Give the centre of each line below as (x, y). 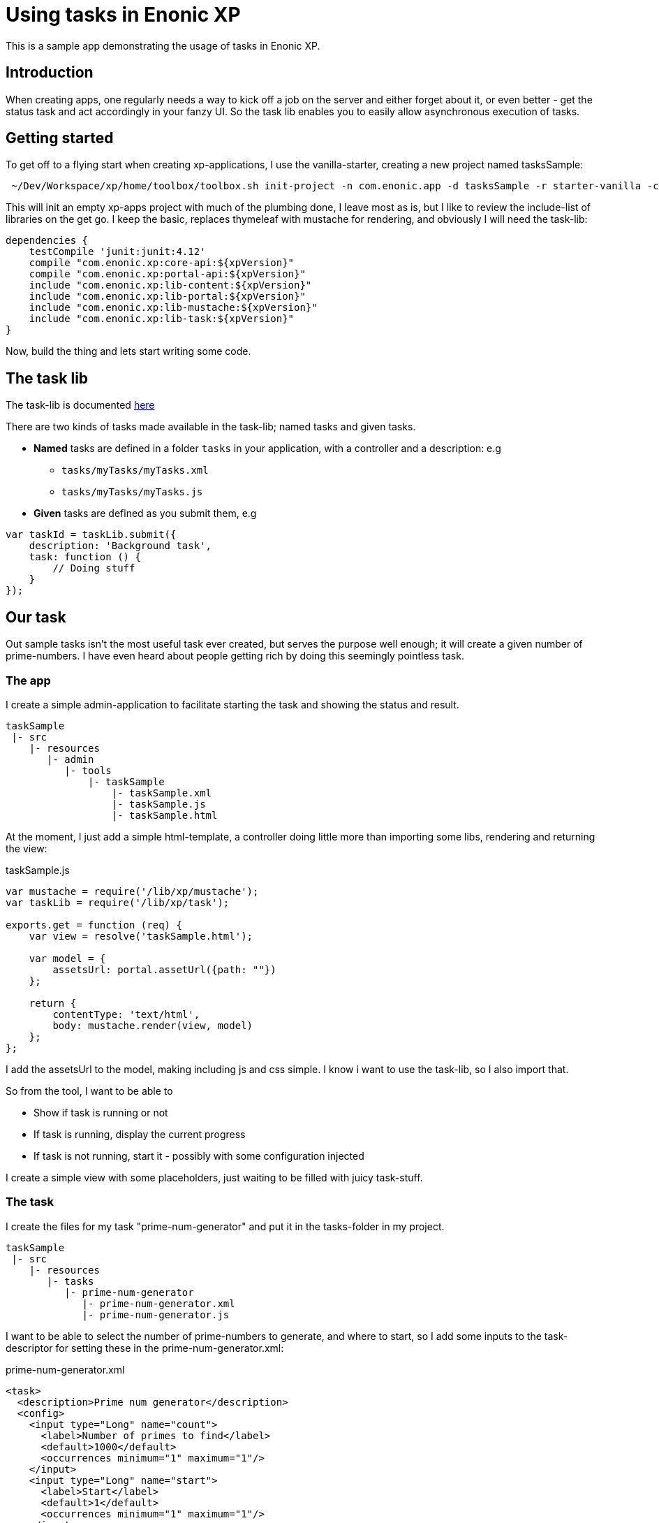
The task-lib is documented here (80, 405)
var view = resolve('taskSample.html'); (141, 936)
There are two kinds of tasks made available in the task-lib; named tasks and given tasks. (211, 427)
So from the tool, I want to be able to (89, 1091)
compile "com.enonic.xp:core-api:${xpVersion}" (162, 263)
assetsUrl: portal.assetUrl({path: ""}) (164, 969)
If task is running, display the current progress (140, 1134)
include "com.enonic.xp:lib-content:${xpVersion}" (170, 285)
